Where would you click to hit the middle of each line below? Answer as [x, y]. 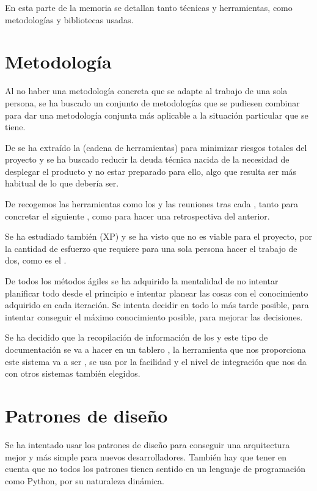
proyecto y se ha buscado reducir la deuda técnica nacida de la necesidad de [147, 159]
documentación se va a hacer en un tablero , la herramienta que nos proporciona [155, 349]
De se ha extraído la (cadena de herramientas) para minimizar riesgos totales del [156, 147]
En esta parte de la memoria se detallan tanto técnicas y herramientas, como [149, 7]
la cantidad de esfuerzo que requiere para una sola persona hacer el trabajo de [151, 248]
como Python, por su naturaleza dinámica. [85, 480]
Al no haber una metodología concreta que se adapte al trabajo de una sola [146, 91]
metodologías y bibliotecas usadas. [69, 19]
